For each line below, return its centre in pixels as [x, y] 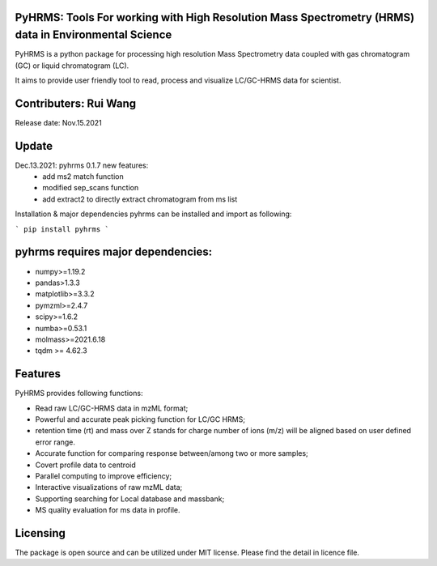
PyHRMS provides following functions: [79, 394]
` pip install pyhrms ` [62, 229]
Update [34, 146]
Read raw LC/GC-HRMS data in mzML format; [112, 408]
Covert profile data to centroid [86, 465]
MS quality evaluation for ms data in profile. [108, 510]
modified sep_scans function [91, 188]
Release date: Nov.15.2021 [59, 122]
